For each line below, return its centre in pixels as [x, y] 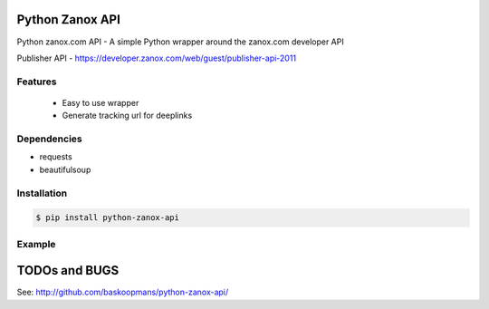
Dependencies [50, 139]
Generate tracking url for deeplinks [127, 116]
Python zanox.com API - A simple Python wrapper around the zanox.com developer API [180, 42]
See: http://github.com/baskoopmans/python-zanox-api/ [123, 292]
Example [36, 244]
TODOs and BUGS [68, 270]
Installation [42, 193]
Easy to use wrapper [101, 102]
